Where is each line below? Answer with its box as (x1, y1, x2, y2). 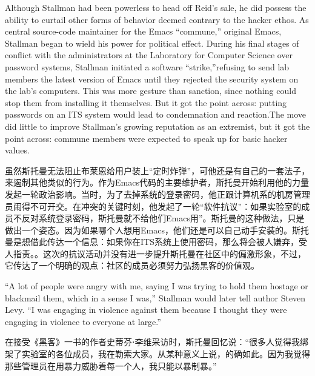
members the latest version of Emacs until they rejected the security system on (5, 72, 299, 85)
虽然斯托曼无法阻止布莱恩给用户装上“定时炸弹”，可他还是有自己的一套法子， (5, 164, 310, 176)
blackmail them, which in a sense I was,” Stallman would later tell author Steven (5, 291, 306, 304)
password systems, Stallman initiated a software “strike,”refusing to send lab (5, 60, 290, 73)
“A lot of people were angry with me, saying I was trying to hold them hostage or (5, 280, 308, 292)
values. (5, 144, 30, 156)
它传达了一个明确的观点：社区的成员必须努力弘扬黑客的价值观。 (5, 259, 259, 272)
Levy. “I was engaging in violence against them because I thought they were (5, 303, 287, 316)
